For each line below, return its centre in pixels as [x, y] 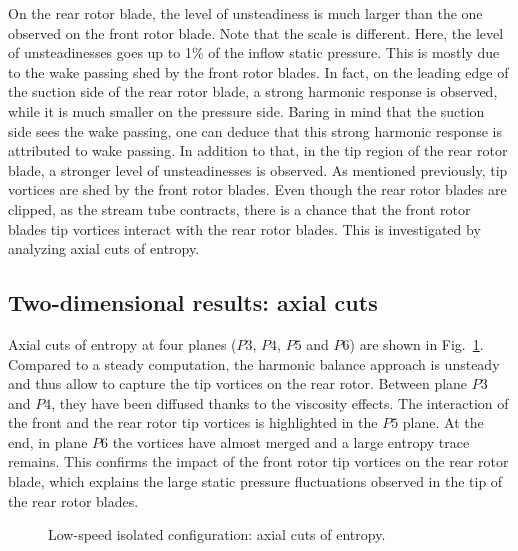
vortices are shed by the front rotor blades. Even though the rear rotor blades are [257, 189]
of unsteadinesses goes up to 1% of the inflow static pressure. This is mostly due [254, 52]
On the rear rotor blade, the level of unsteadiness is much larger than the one [245, 13]
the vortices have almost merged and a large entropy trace [291, 441]
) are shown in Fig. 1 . [416, 343]
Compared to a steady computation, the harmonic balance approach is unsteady [254, 363]
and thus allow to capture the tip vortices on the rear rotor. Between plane [238, 383]
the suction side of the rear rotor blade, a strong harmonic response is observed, [253, 91]
